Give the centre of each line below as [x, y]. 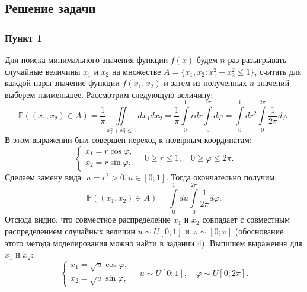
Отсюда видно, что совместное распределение [88, 219]
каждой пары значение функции [62, 83]
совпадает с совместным [246, 219]
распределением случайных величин [70, 231]
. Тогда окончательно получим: [222, 177]
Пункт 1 [24, 37]
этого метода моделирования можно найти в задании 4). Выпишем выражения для [153, 242]
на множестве [136, 71]
